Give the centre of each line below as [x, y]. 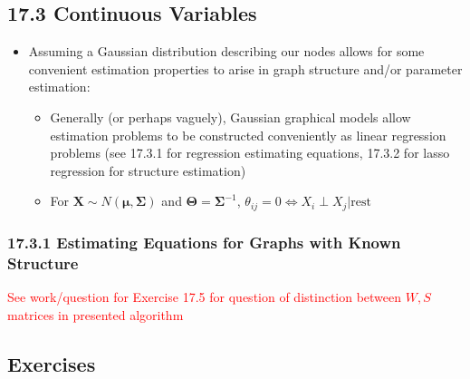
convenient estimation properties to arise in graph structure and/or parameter [245, 68]
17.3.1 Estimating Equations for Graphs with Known [204, 242]
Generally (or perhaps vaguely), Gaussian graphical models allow [230, 117]
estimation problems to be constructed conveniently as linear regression [248, 135]
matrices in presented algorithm [96, 314]
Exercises [52, 363]
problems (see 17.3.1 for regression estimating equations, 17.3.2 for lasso [250, 153]
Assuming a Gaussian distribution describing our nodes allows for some [226, 51]
